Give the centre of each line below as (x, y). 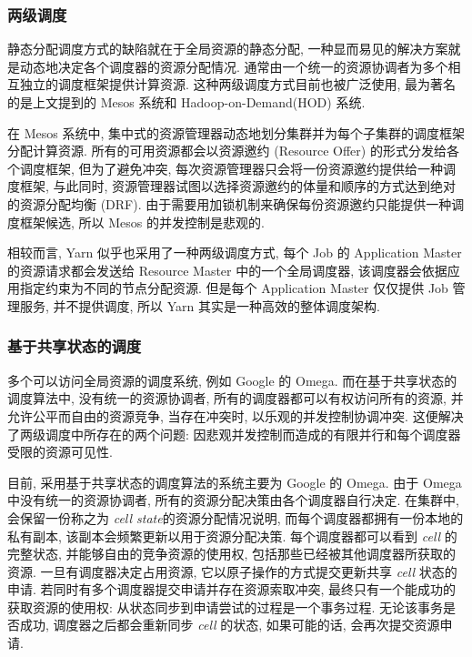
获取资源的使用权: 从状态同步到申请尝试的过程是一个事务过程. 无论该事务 (226, 606)
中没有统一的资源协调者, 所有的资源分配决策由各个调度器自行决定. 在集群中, (233, 500)
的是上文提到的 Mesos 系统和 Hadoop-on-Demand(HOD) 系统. (186, 102)
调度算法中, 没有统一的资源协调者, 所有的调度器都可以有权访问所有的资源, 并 (236, 398)
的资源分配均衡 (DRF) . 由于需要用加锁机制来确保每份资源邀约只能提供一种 (230, 203)
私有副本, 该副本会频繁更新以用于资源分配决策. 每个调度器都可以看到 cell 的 (232, 536)
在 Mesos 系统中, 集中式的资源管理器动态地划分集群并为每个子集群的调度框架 (236, 132)
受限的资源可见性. (60, 452)
